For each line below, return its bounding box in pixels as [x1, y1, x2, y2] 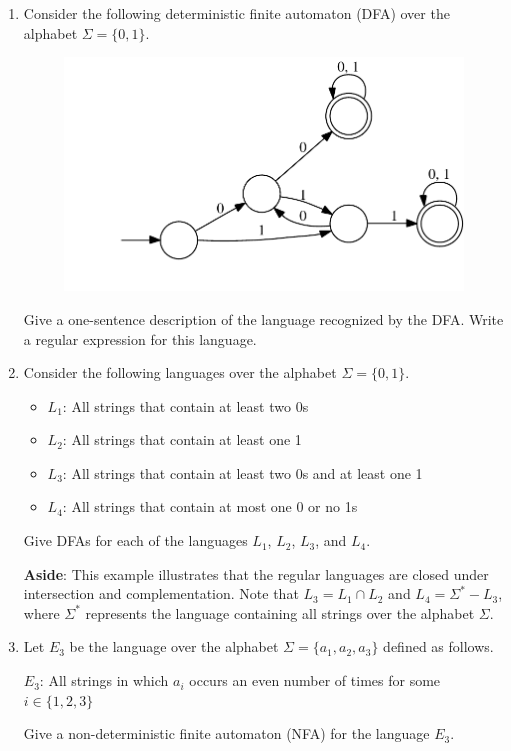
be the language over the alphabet [69, 636, 279, 657]
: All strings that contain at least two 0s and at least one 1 [62, 462, 423, 483]
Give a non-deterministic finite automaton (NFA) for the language [23, 723, 430, 744]
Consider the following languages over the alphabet [23, 362, 337, 383]
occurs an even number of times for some [189, 670, 441, 691]
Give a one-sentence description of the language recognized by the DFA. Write [23, 308, 504, 329]
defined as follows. [383, 636, 494, 657]
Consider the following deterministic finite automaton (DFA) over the [23, 3, 450, 23]
